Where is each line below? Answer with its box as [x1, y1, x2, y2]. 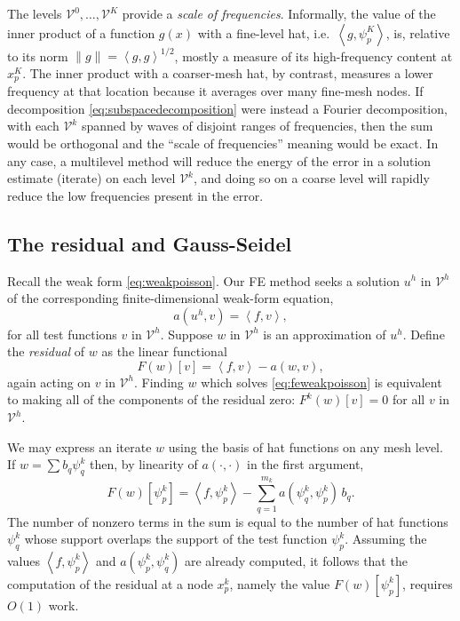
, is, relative [385, 23, 450, 42]
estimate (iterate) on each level [7, 169, 176, 187]
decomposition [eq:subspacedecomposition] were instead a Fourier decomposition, [7, 99, 448, 117]
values [7, 551, 41, 569]
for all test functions [7, 324, 117, 343]
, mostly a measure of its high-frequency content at [174, 46, 453, 65]
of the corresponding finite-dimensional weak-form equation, [7, 289, 334, 307]
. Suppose [160, 324, 213, 343]
